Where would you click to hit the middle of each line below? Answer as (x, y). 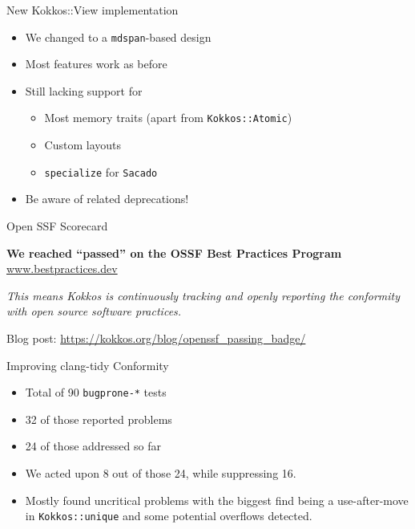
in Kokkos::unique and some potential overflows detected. (169, 516)
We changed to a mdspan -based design (118, 37)
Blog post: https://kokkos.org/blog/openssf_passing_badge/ (156, 338)
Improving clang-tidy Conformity (88, 365)
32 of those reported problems (99, 419)
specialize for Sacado (101, 171)
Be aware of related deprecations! (107, 199)
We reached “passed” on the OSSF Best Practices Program (174, 252)
